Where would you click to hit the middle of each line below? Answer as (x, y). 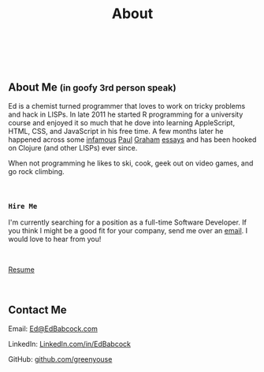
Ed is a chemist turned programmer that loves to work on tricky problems (127, 106)
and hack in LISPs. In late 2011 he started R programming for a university (126, 114)
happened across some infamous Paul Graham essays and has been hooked (132, 139)
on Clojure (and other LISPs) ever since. (73, 148)
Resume (22, 270)
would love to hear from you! (55, 239)
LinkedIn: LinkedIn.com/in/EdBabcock (70, 344)
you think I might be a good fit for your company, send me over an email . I (128, 231)
